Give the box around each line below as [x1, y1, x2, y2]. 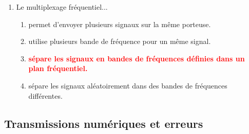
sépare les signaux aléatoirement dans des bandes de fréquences [28, 80, 227, 91]
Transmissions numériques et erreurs [4, 115, 203, 131]
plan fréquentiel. [28, 63, 88, 74]
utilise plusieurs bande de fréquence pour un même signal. [28, 36, 211, 47]
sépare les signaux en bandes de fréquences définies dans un [28, 53, 245, 63]
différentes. [28, 90, 63, 101]
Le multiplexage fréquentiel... [16, 2, 108, 12]
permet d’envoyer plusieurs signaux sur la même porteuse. [28, 18, 211, 29]
